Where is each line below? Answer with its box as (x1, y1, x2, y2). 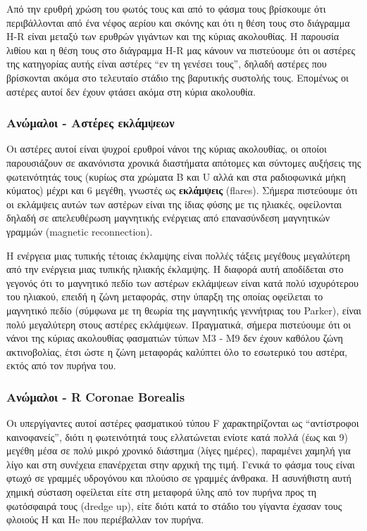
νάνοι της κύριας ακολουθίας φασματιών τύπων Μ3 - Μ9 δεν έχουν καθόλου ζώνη (6, 331, 343, 345)
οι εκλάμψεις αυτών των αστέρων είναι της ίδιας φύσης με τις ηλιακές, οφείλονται (6, 196, 342, 211)
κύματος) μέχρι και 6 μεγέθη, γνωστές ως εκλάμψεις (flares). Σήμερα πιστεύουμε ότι (6, 183, 358, 198)
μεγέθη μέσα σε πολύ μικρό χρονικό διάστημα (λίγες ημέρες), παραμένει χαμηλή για (6, 443, 351, 458)
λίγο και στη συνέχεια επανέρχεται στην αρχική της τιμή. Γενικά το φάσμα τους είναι (6, 456, 355, 471)
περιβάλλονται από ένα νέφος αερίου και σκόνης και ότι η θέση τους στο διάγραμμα (6, 15, 350, 30)
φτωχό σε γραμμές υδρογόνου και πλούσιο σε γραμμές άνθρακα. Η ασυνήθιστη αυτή (6, 471, 352, 485)
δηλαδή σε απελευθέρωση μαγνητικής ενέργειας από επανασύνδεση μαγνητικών (6, 210, 330, 225)
